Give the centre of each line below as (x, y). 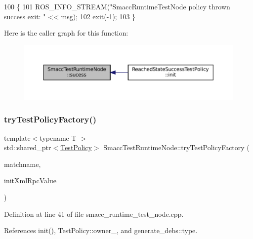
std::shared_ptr (28, 147)
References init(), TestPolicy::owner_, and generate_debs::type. (101, 230)
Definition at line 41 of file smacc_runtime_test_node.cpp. (94, 214)
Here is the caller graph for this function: (66, 33)
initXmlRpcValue (30, 180)
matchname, (22, 164)
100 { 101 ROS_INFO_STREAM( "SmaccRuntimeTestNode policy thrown (117, 6)
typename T (58, 138)
